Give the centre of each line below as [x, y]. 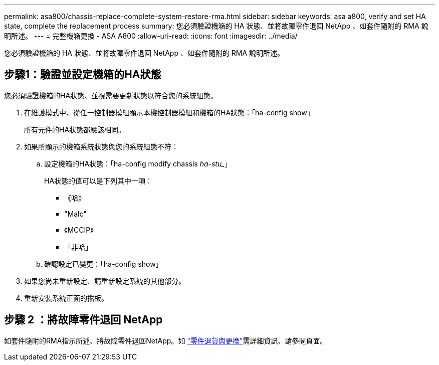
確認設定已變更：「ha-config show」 [103, 264]
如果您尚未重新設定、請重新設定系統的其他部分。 [105, 281]
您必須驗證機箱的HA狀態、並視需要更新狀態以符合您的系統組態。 [111, 95]
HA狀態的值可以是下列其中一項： [98, 180]
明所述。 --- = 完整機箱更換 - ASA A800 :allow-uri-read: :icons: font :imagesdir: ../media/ [151, 36]
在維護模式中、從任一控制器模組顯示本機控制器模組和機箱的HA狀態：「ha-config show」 [169, 112]
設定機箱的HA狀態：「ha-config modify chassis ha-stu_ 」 [138, 163]
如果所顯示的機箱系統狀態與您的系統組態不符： [101, 146]
